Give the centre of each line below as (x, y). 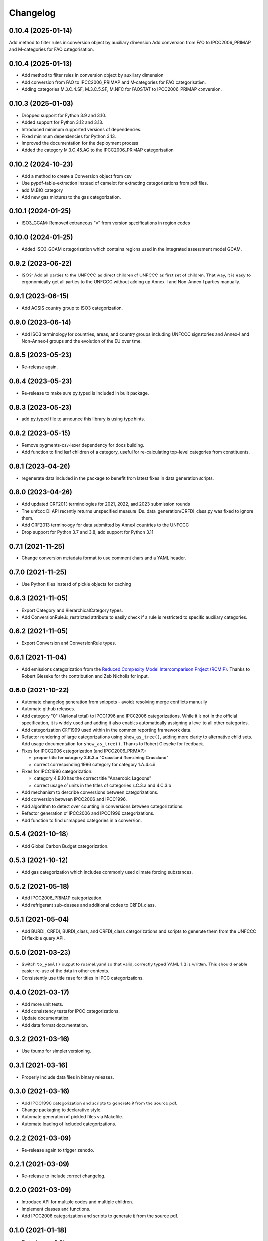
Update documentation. (46, 1018)
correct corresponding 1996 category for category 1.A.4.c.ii (95, 764)
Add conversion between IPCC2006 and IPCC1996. (74, 799)
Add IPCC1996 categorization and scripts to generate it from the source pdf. (100, 1103)
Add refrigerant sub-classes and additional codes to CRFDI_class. (89, 905)
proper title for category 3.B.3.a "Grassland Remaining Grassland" (101, 758)
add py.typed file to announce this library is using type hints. (83, 419)
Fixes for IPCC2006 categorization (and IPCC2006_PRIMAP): (84, 751)
